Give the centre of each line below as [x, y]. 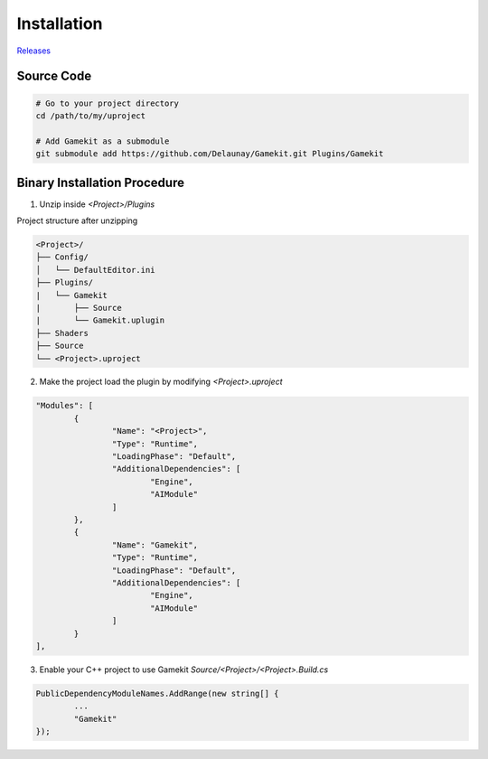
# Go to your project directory [108, 103]
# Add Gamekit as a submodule [103, 141]
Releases [34, 51]
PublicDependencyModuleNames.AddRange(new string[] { [157, 693]
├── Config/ [62, 257]
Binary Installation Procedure [101, 182]
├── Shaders [62, 333]
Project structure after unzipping [77, 220]
